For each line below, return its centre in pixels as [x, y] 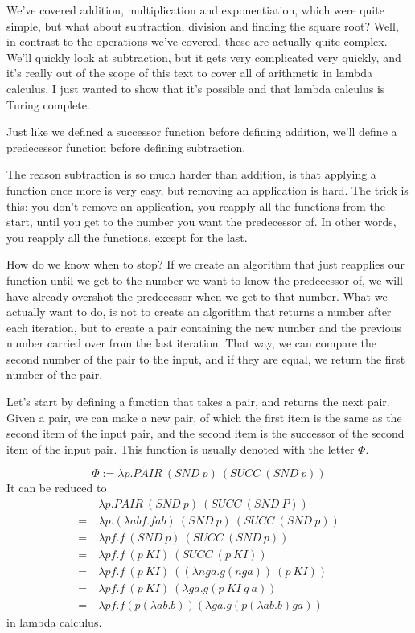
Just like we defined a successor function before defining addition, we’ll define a [202, 132]
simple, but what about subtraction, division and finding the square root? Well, [203, 25]
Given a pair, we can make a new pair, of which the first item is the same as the [204, 417]
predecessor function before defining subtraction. [126, 147]
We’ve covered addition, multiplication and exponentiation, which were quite [195, 10]
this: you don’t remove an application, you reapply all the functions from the [196, 206]
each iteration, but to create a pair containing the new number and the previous [204, 327]
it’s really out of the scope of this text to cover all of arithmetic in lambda [189, 73]
